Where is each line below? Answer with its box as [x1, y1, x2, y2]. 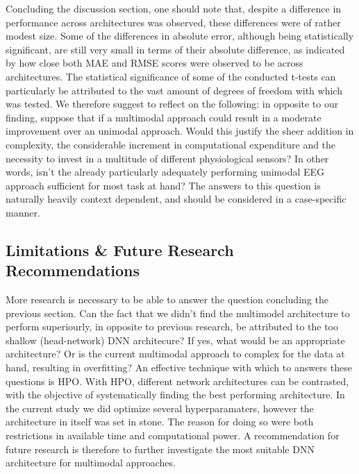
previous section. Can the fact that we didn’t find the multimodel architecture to [6, 305, 350, 320]
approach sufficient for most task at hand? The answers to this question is [6, 178, 321, 192]
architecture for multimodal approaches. [6, 455, 176, 470]
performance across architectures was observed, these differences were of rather [6, 15, 341, 29]
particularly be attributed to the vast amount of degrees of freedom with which [6, 83, 342, 97]
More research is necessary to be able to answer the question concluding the [6, 292, 328, 307]
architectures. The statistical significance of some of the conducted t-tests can [6, 69, 336, 83]
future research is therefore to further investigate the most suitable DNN [6, 441, 315, 456]
